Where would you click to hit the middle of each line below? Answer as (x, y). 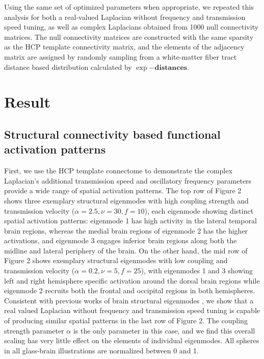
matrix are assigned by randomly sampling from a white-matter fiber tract (121, 56)
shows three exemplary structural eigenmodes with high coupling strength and (126, 200)
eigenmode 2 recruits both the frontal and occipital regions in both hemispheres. (130, 290)
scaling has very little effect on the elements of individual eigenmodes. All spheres (132, 340)
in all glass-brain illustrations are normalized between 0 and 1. (101, 350)
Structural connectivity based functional (112, 134)
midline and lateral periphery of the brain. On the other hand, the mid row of (126, 250)
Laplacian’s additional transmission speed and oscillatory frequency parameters (128, 180)
